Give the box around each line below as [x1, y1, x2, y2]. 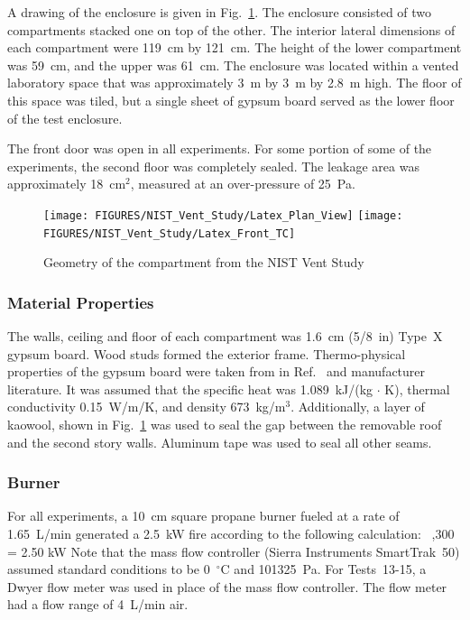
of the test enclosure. [7, 108, 123, 127]
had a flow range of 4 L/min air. [7, 595, 189, 614]
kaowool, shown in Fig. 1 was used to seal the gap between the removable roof [7, 415, 442, 434]
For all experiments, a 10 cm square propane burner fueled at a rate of [7, 506, 400, 525]
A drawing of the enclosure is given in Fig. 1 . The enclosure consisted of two [7, 3, 432, 21]
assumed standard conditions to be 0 [7, 560, 210, 578]
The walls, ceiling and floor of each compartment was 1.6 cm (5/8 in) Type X [7, 327, 443, 346]
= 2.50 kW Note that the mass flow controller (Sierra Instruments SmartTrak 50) [7, 541, 460, 560]
